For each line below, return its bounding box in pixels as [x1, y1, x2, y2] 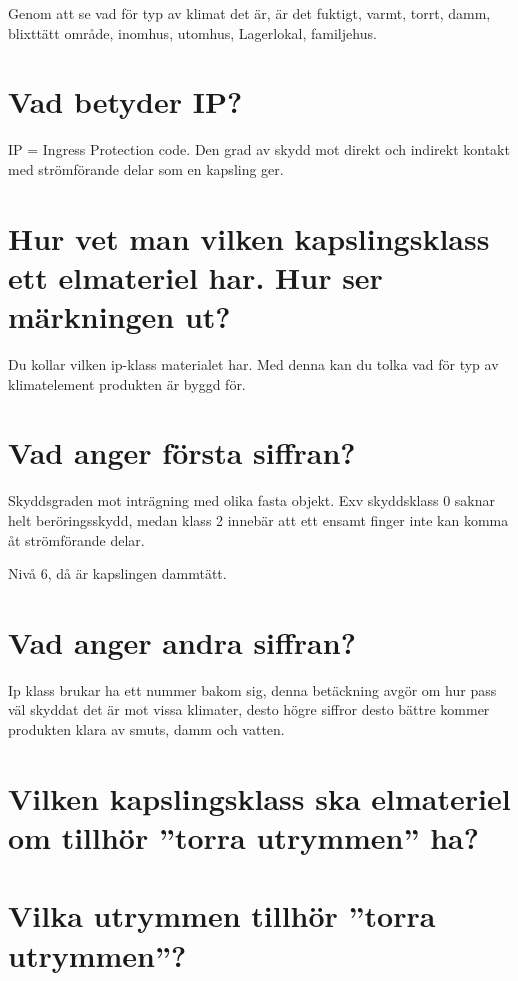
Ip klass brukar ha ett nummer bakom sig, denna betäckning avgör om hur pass [8, 679, 497, 700]
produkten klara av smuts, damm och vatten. [8, 719, 285, 739]
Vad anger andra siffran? [8, 621, 356, 662]
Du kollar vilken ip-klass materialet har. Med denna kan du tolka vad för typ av [8, 354, 499, 374]
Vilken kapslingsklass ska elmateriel [8, 777, 511, 818]
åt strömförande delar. [8, 529, 145, 550]
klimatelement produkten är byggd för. [8, 373, 246, 394]
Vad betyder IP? [8, 81, 243, 122]
